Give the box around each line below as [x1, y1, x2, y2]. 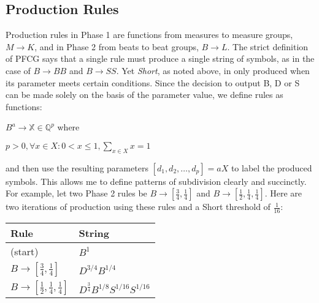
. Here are [264, 187, 302, 200]
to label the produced [231, 161, 312, 174]
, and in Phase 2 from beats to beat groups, [34, 40, 199, 53]
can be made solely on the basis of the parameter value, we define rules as [6, 88, 283, 101]
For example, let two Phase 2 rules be [6, 187, 147, 200]
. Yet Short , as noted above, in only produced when [116, 64, 310, 77]
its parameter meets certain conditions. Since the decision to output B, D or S [6, 76, 300, 89]
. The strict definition [227, 40, 309, 53]
